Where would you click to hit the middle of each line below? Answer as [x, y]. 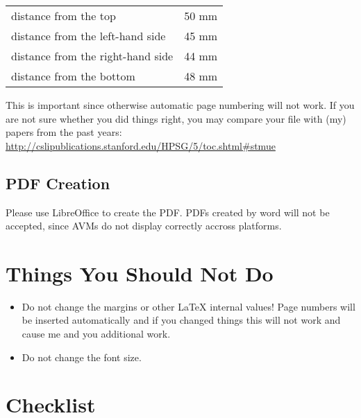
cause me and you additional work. [96, 334]
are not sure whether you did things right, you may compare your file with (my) [176, 118]
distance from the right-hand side [92, 56]
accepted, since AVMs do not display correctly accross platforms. [144, 226]
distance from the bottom [73, 76]
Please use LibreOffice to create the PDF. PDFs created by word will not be [168, 212]
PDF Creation [58, 183]
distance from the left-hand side [89, 36]
